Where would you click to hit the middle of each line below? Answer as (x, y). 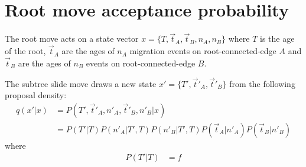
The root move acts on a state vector (72, 39)
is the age (277, 39)
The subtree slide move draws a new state (81, 83)
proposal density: (36, 95)
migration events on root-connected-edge (203, 51)
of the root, (25, 51)
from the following (262, 83)
